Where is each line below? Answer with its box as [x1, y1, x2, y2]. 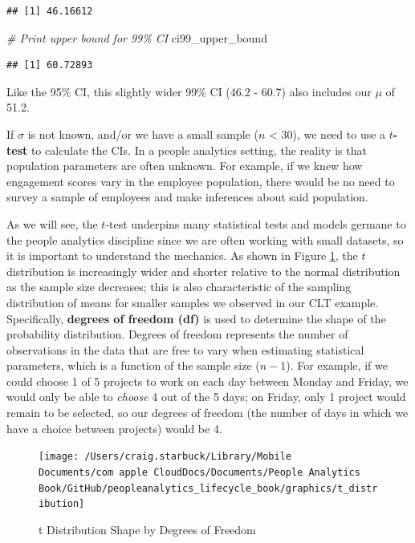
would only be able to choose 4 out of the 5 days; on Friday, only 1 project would [6, 388, 406, 405]
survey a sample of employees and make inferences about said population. [6, 188, 368, 205]
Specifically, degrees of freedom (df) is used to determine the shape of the [6, 310, 386, 326]
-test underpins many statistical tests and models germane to [105, 215, 406, 232]
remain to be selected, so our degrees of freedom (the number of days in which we [6, 404, 409, 421]
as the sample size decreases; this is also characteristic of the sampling [6, 278, 352, 295]
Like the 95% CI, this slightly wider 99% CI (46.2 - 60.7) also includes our [6, 83, 372, 99]
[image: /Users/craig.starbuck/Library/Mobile [39, 451, 291, 463]
